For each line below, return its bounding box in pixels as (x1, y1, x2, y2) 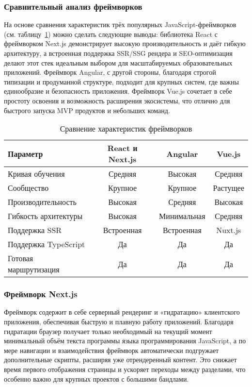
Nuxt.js (216, 224, 241, 236)
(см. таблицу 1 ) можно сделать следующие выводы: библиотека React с (4, 29, 218, 39)
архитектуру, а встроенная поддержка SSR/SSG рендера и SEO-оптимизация (4, 48, 233, 58)
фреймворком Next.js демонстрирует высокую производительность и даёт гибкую (4, 38, 246, 49)
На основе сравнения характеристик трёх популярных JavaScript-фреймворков (4, 19, 236, 30)
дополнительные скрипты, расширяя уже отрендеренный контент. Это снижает (4, 354, 237, 365)
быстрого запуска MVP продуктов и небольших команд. (4, 105, 170, 115)
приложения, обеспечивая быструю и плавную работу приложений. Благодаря (4, 316, 234, 326)
